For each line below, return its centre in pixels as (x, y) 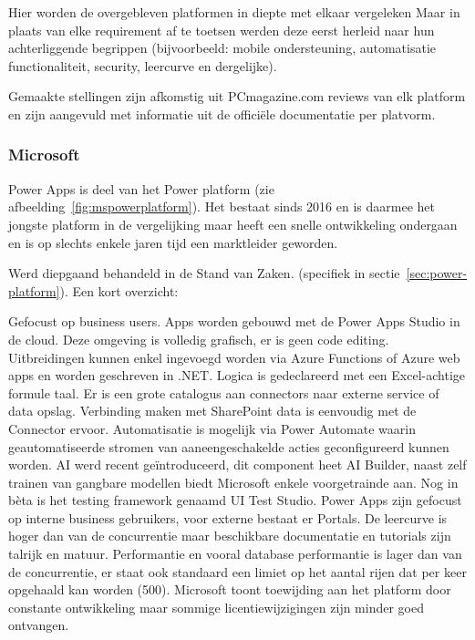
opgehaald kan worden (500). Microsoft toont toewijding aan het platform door (230, 589)
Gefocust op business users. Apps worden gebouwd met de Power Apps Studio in (234, 321)
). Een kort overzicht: (119, 290)
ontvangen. (39, 625)
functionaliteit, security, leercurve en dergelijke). (143, 65)
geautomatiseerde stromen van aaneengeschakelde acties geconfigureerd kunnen (229, 446)
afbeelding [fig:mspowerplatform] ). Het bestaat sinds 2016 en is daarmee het (222, 206)
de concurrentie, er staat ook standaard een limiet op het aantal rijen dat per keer (237, 571)
